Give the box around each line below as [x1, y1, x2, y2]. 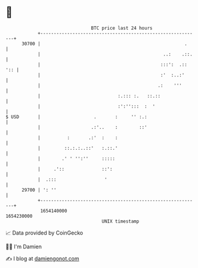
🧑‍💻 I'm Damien [5, 243, 42, 250]
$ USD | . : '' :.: [5, 113, 147, 120]
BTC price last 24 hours [91, 25, 153, 31]
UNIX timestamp [101, 218, 140, 224]
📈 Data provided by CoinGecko [5, 229, 83, 236]
